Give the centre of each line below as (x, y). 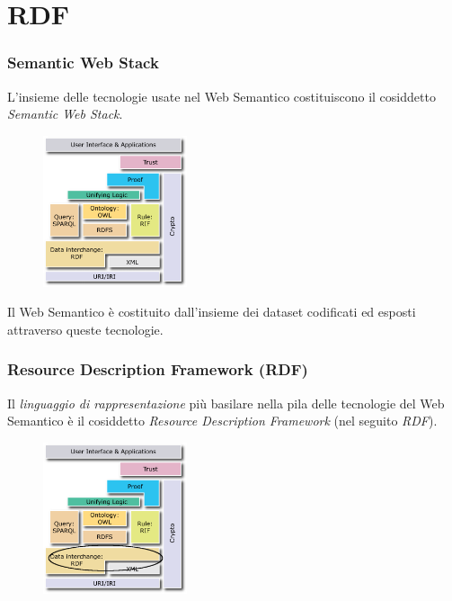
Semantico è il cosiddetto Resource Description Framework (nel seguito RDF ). (222, 421)
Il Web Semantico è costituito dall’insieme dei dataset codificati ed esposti (212, 312)
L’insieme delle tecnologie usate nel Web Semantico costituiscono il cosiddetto (222, 96)
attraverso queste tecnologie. (85, 329)
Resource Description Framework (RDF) (158, 369)
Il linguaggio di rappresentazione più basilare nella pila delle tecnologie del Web (226, 403)
